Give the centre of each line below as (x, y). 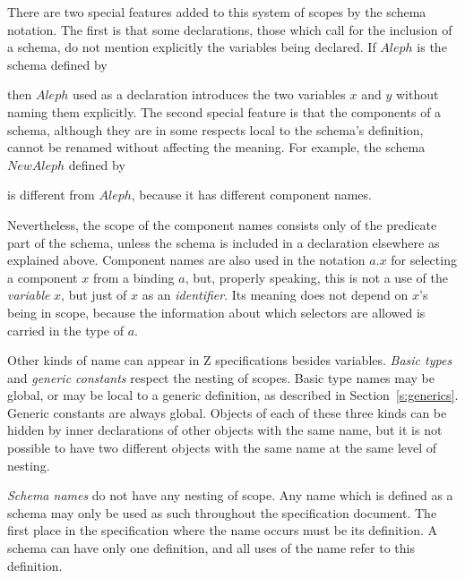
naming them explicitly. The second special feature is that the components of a (224, 111)
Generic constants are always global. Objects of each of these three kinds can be (227, 412)
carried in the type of (65, 330)
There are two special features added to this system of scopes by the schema (217, 12)
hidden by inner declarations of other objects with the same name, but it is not (225, 430)
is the (432, 47)
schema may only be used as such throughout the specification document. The (222, 512)
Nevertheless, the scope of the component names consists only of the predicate (222, 224)
